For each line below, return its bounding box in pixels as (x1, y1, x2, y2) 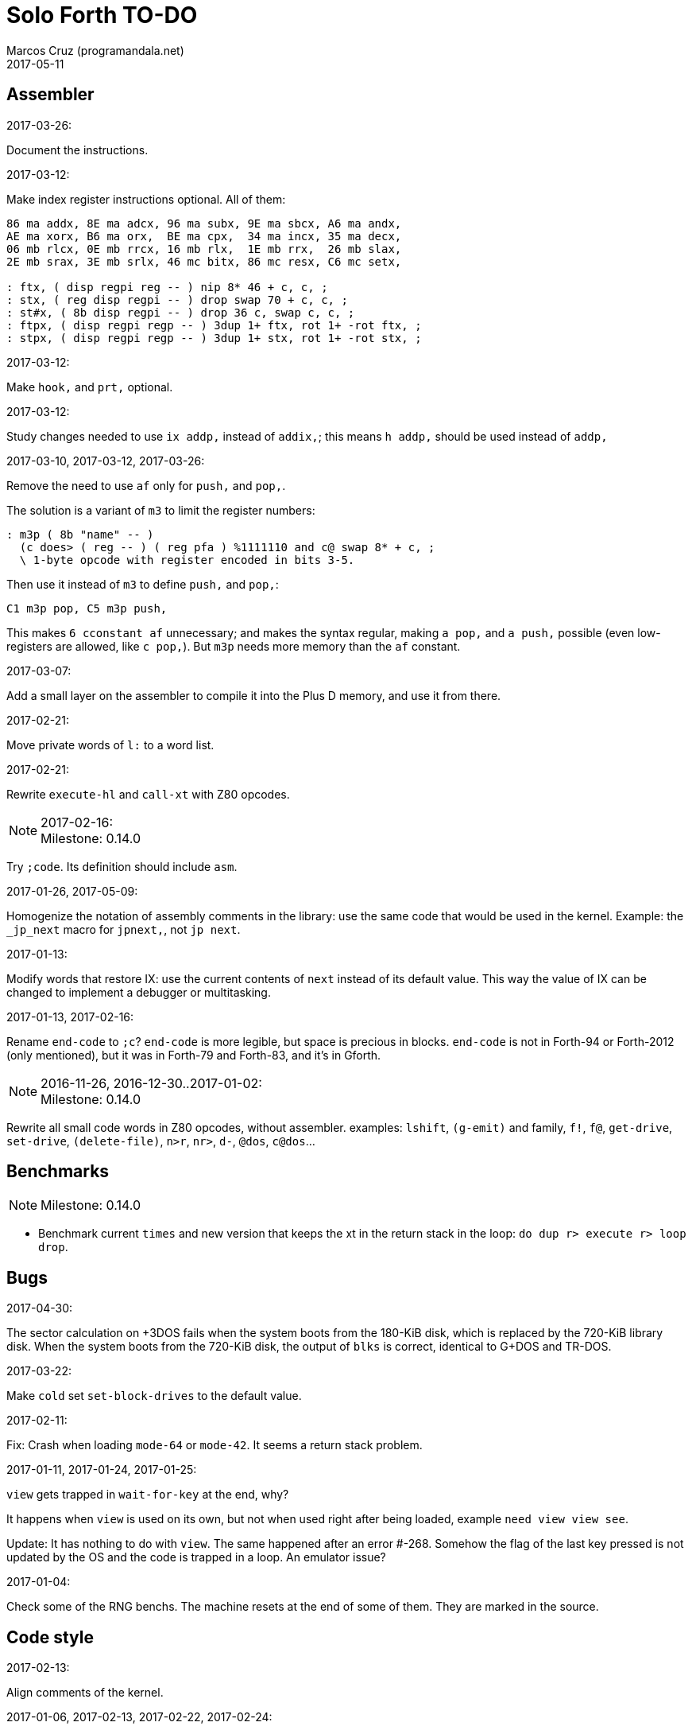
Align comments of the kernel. (6, 1685, 164, 1700)
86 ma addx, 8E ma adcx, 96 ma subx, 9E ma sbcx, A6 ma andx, (6, 216, 402, 230)
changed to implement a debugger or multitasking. (6, 985, 271, 999)
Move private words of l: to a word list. (6, 737, 215, 752)
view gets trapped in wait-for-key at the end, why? (6, 1487, 289, 1502)
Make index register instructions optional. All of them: (6, 192, 286, 206)
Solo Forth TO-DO (6, 2, 198, 29)
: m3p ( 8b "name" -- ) (6, 527, 154, 541)
